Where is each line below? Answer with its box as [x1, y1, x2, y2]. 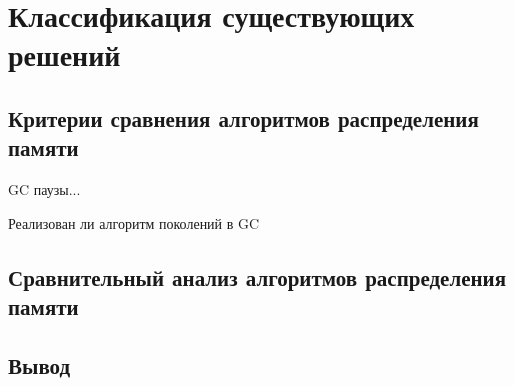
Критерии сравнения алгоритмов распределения [8, 102, 479, 133]
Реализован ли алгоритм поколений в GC [8, 212, 260, 233]
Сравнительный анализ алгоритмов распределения [8, 261, 507, 292]
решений [8, 34, 121, 75]
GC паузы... [8, 179, 81, 200]
